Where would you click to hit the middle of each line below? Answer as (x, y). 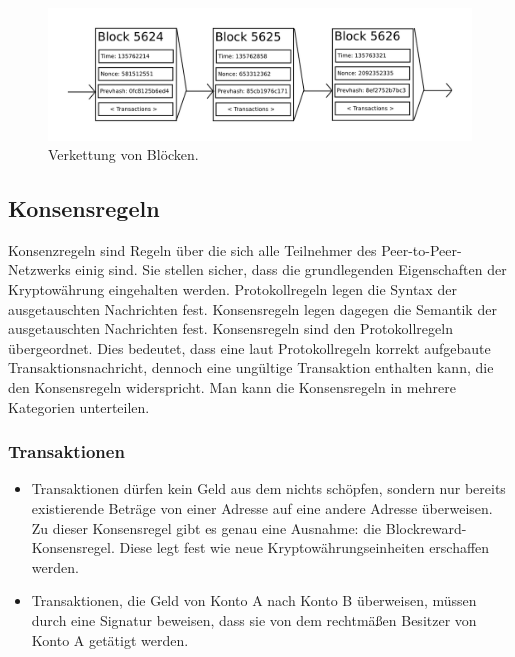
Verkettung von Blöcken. (123, 154)
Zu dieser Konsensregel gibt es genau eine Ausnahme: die (206, 527)
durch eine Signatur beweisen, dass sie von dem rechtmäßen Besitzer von (254, 620)
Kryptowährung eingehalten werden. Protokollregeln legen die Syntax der (232, 289)
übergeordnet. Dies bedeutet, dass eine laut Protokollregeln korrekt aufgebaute (249, 347)
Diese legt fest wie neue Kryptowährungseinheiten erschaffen (304, 547)
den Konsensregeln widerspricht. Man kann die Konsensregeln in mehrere (232, 387)
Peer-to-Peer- (421, 249)
